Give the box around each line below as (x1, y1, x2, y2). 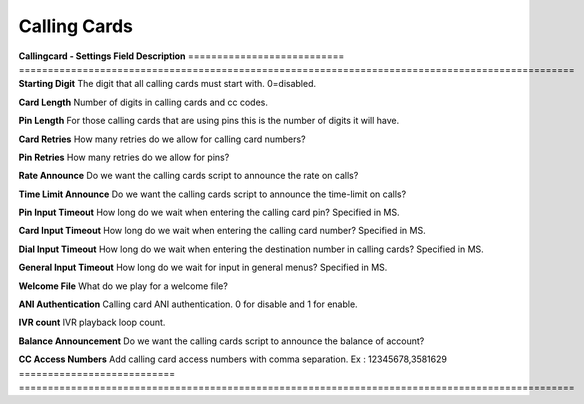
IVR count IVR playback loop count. (18, 316, 166, 329)
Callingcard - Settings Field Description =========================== (18, 50, 345, 62)
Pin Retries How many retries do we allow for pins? (18, 151, 230, 163)
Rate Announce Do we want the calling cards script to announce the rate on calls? (18, 170, 359, 182)
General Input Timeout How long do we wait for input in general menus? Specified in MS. (18, 261, 388, 274)
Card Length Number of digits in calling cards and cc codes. (18, 96, 269, 108)
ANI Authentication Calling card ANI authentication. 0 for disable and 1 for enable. (18, 298, 359, 310)
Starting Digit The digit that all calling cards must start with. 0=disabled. (18, 78, 317, 90)
